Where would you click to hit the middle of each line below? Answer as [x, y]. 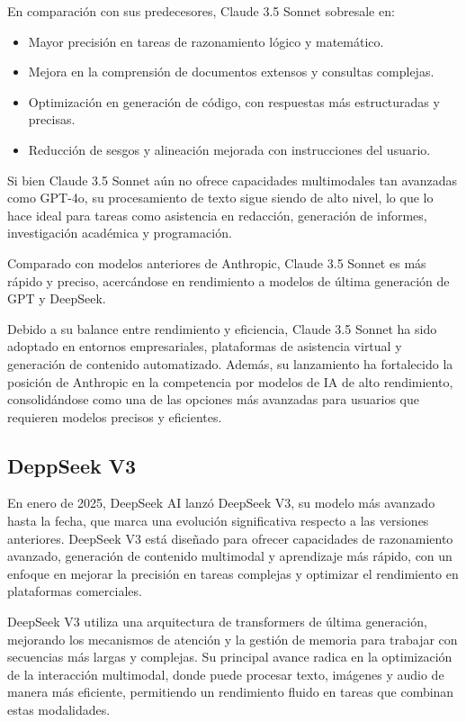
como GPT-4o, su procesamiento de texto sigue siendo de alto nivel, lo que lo [220, 198]
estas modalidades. [59, 710]
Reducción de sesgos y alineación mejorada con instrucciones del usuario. [229, 149]
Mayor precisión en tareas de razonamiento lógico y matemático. [206, 41]
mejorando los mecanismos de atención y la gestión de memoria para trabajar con [233, 639]
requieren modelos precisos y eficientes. [115, 416]
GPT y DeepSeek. [57, 298]
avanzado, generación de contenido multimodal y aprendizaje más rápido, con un [230, 556]
